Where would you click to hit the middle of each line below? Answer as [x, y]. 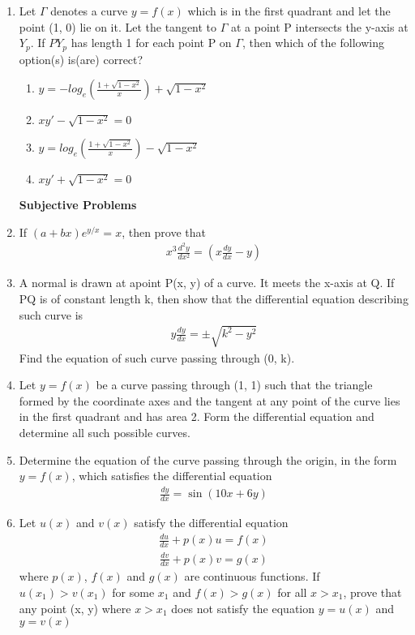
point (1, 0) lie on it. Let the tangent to [118, 26]
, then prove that [164, 232]
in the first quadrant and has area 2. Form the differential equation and [197, 416]
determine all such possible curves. [105, 433]
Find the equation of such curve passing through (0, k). [157, 357]
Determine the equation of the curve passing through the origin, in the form [208, 459]
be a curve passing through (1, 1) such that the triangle [234, 385]
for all [292, 592]
